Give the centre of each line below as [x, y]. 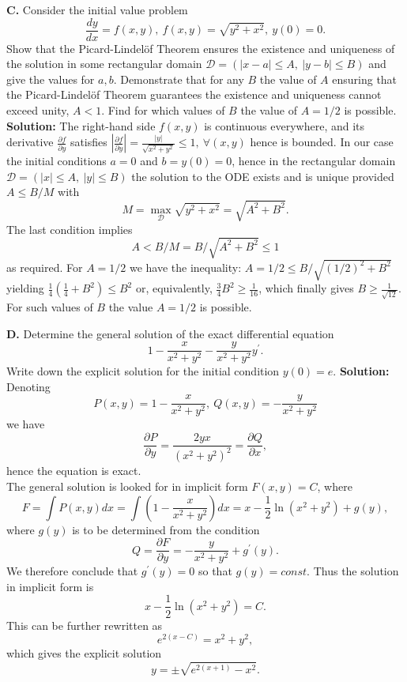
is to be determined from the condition [166, 529]
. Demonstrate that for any [179, 79]
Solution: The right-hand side [81, 125]
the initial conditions [57, 161]
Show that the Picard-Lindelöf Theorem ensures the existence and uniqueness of [201, 48]
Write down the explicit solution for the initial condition [143, 371]
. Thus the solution [353, 571]
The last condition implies [70, 229]
